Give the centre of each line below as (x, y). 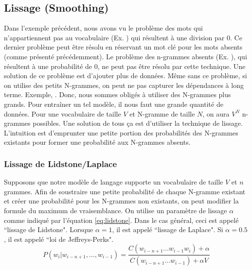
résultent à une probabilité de (48, 66)
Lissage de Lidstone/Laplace (61, 163)
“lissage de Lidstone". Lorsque (49, 229)
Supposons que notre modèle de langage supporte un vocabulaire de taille (114, 182)
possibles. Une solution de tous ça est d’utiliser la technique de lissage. (138, 123)
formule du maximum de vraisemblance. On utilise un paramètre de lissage (116, 210)
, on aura (216, 113)
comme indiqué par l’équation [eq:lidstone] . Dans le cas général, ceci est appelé (121, 220)
